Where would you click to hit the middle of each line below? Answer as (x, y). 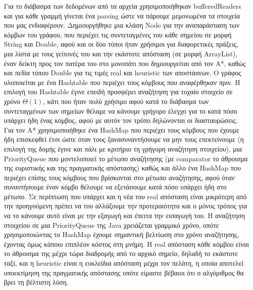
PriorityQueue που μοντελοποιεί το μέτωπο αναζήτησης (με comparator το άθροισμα (126, 158)
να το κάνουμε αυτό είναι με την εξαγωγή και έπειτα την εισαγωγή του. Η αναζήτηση (125, 215)
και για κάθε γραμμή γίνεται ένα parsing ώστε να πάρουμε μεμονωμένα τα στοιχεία (122, 15)
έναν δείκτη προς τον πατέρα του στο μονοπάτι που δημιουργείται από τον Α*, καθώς (125, 63)
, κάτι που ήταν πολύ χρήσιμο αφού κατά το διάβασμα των (126, 101)
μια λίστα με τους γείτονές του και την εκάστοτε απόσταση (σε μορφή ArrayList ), (121, 53)
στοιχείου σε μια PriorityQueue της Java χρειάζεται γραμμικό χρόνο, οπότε (111, 225)
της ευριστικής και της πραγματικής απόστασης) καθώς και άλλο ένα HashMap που (122, 168)
